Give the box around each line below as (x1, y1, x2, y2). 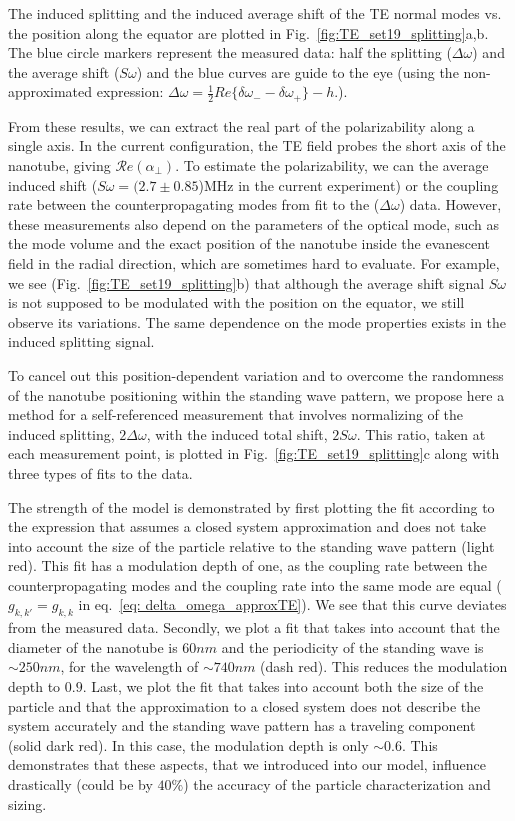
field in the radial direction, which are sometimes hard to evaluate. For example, (8, 252, 500, 273)
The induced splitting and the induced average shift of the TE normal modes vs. (8, 3, 502, 23)
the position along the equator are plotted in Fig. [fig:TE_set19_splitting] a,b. (8, 22, 489, 43)
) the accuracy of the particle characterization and (183, 774, 491, 795)
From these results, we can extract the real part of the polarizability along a (8, 115, 475, 136)
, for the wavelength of (60, 656, 199, 677)
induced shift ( (8, 174, 98, 195)
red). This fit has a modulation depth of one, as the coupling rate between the (8, 555, 488, 576)
